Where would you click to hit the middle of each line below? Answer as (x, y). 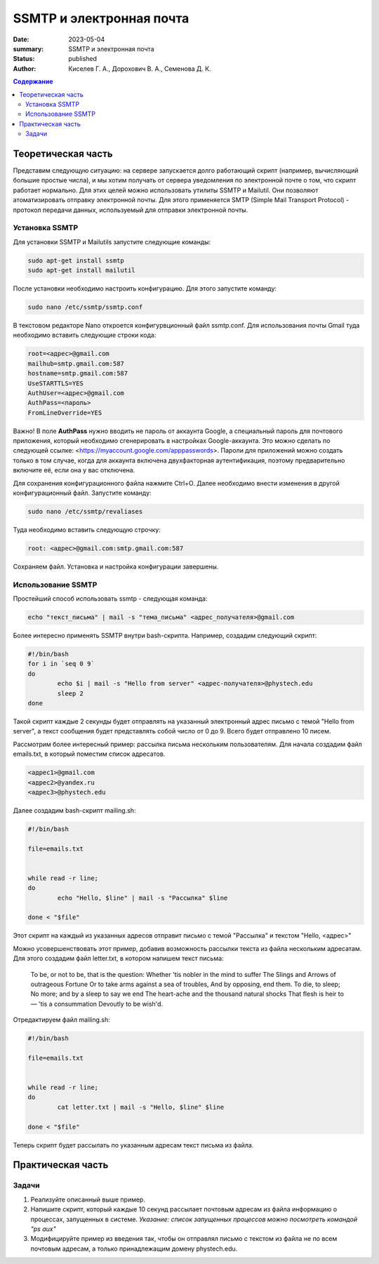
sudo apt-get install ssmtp (76, 260)
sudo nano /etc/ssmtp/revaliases (85, 512)
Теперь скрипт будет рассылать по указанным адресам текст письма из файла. (133, 1145)
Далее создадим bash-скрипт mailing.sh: (74, 810)
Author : (25, 68)
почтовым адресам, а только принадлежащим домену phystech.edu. (134, 1249)
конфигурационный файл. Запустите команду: (82, 493)
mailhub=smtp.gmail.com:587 (76, 364)
